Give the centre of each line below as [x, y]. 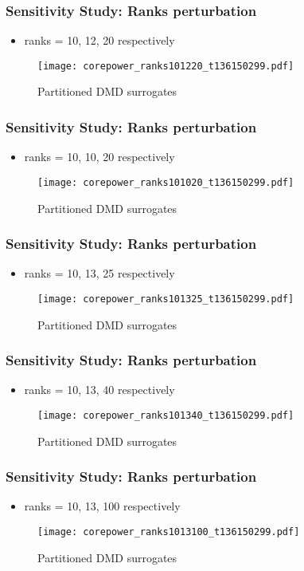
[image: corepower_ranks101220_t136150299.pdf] [166, 66]
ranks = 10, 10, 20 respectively [99, 157]
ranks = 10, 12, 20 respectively [99, 40]
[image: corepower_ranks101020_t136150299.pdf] [166, 182]
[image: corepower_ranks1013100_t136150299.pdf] [169, 532]
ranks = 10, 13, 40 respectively [99, 390]
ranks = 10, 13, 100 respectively [102, 506]
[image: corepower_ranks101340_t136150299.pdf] [166, 415]
